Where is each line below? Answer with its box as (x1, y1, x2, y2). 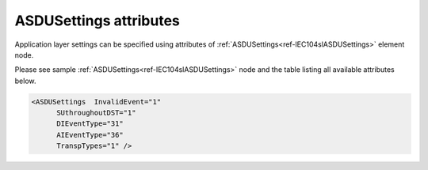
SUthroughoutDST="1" (56, 108, 136, 118)
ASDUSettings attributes (14, 12, 180, 29)
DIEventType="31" (56, 119, 124, 128)
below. (14, 76, 36, 85)
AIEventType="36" (56, 130, 124, 139)
